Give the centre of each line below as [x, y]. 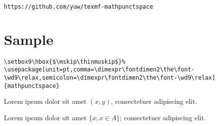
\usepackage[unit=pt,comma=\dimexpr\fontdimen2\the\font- [99, 70]
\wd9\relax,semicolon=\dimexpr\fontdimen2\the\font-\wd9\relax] [110, 78]
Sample [29, 39]
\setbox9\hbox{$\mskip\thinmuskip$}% [65, 62]
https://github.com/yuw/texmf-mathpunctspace [78, 7]
